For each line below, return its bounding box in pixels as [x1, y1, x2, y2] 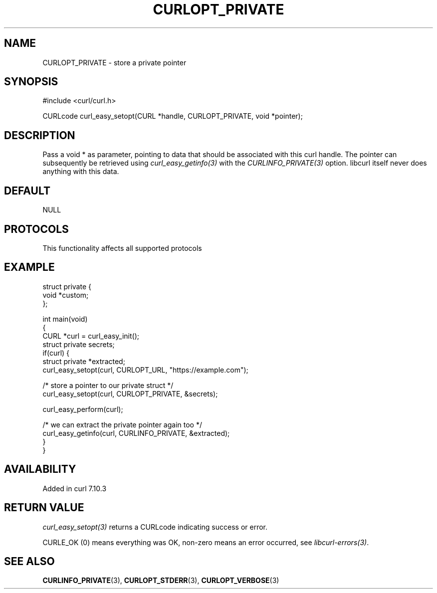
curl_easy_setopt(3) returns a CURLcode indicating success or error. [42, 522, 268, 531]
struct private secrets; [42, 340, 115, 349]
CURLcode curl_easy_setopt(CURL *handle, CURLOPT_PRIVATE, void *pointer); [42, 112, 303, 121]
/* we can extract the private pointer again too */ [42, 420, 202, 429]
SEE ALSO [4, 555, 55, 568]
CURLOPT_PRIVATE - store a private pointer [42, 58, 187, 67]
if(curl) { [42, 348, 70, 357]
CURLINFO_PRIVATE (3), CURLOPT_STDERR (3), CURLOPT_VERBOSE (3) [42, 576, 279, 585]
